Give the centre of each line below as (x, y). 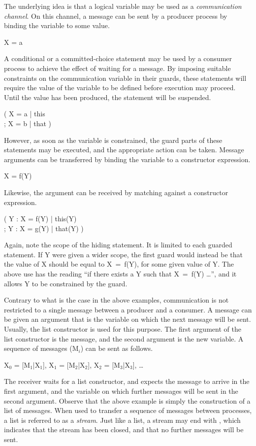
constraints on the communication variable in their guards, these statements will (125, 78)
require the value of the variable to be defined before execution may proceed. (120, 87)
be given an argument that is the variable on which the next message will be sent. (128, 319)
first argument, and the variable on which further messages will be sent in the (121, 391)
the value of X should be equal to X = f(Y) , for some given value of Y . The (119, 264)
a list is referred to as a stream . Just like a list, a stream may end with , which (122, 420)
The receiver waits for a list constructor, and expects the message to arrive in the (127, 381)
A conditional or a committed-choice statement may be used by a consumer (118, 58)
